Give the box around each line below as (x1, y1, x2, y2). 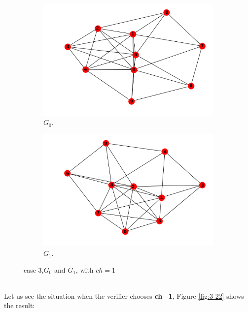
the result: (4, 300, 35, 311)
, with (75, 264, 94, 275)
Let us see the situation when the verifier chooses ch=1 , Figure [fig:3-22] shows (4, 290, 244, 301)
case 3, (24, 264, 44, 275)
